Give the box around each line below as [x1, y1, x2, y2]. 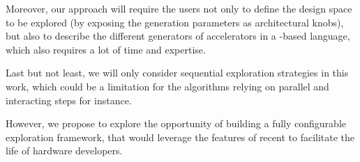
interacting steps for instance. [6, 92, 132, 107]
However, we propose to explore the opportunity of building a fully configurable [6, 116, 346, 131]
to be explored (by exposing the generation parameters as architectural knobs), [6, 15, 344, 29]
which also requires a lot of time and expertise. [6, 42, 206, 56]
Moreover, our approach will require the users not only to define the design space [6, 1, 352, 15]
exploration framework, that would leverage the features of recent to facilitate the [6, 129, 355, 144]
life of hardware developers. [6, 143, 123, 158]
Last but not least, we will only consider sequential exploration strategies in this [6, 65, 349, 80]
